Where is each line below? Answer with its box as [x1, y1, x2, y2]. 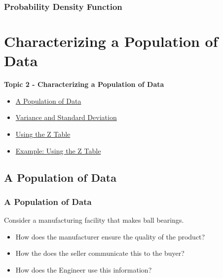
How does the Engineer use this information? [15, 264, 152, 275]
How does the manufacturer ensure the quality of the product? [15, 231, 205, 241]
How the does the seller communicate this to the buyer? [15, 248, 185, 258]
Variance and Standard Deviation [15, 112, 117, 122]
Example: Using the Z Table [15, 145, 101, 156]
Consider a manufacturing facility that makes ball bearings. [4, 215, 184, 225]
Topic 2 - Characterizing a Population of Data [4, 79, 164, 89]
